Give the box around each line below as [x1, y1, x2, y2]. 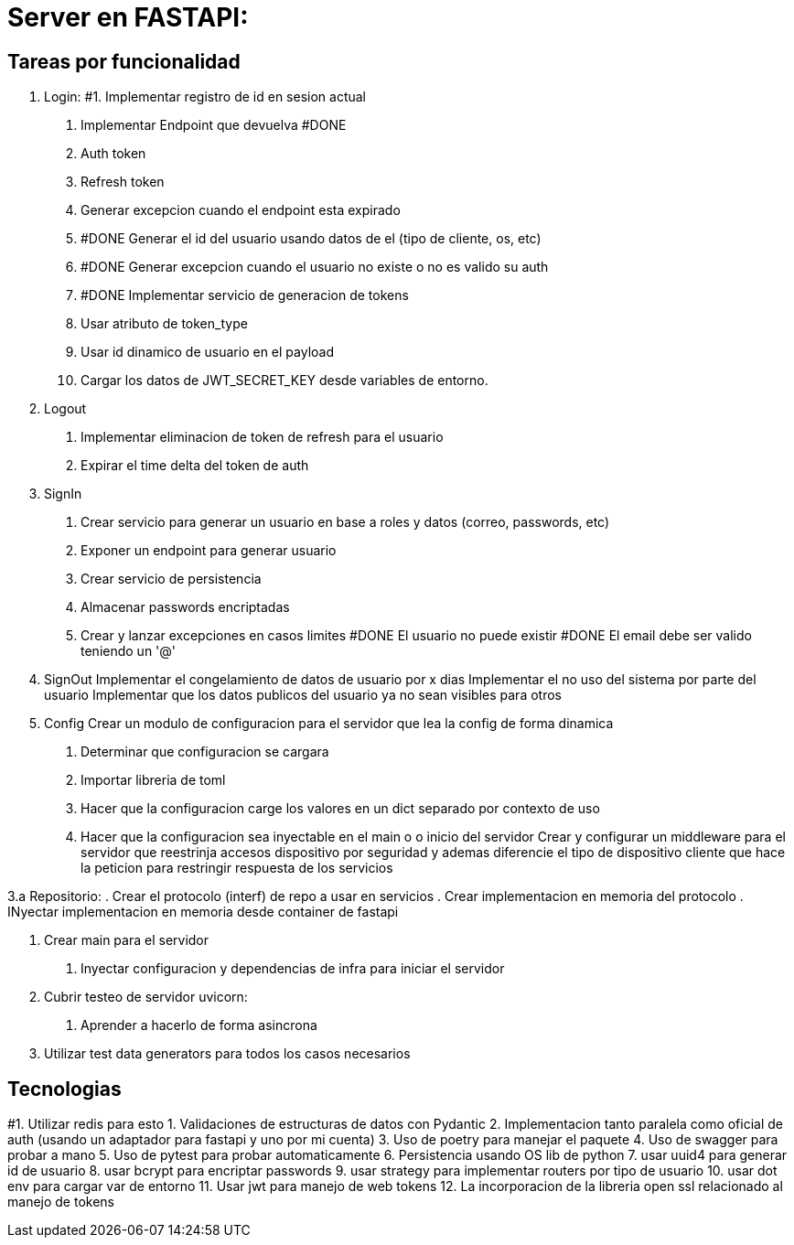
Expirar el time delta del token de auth [80, 457, 309, 474]
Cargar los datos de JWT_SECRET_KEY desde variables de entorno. [80, 372, 488, 389]
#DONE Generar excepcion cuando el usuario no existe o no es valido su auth [80, 259, 549, 275]
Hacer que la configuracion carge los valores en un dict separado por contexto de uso [80, 800, 600, 817]
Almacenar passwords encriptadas [80, 599, 290, 616]
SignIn [44, 486, 82, 502]
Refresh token [80, 174, 165, 190]
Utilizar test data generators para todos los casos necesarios [44, 1046, 411, 1062]
